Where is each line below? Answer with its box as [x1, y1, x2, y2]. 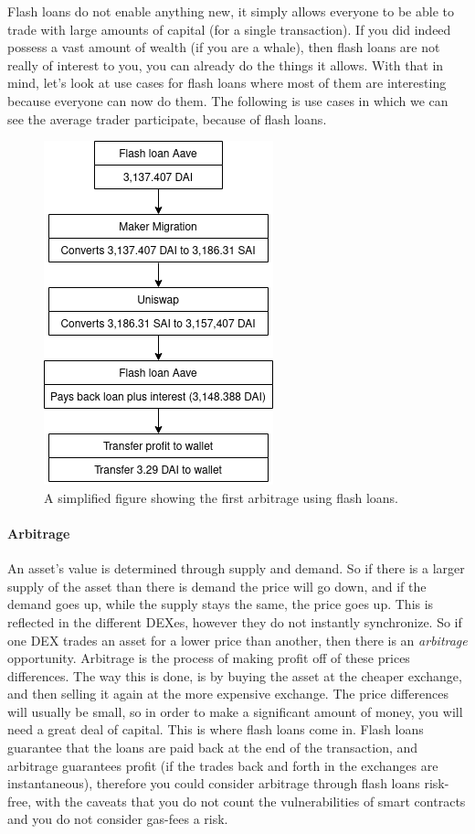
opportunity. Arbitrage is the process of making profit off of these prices [7, 648, 410, 668]
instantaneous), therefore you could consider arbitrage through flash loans [7, 774, 420, 793]
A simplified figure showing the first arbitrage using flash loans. [44, 487, 398, 507]
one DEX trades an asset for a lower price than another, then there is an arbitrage [7, 630, 468, 649]
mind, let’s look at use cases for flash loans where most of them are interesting [7, 73, 447, 92]
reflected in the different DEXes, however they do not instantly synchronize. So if [7, 612, 462, 631]
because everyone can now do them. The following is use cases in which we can [7, 91, 449, 110]
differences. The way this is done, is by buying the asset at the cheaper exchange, [7, 666, 462, 685]
